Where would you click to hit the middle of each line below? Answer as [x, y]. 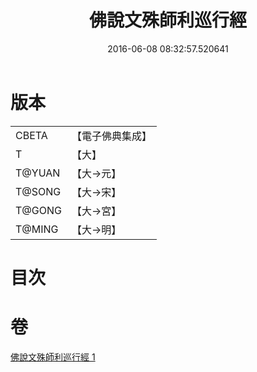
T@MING [37, 229]
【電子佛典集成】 [111, 136]
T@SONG [38, 191]
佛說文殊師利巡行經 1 [53, 357]
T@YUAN [38, 173]
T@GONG [38, 210]
